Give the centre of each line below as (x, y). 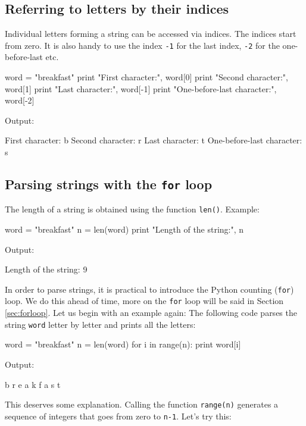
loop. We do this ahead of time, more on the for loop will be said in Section (144, 301)
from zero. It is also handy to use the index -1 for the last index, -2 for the (142, 45)
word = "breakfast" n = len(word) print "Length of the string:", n (124, 229)
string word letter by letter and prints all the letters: (100, 324)
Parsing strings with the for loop (109, 184)
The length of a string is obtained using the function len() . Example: (132, 209)
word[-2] (20, 100)
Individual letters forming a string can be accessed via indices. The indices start (151, 34)
